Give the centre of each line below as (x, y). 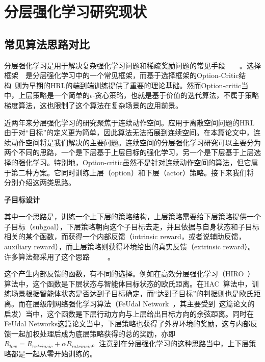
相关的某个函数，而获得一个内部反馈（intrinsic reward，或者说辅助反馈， (125, 236)
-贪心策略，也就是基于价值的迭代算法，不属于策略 (176, 95)
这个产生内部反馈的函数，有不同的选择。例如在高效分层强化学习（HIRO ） (129, 274)
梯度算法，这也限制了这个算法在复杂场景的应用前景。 (93, 105)
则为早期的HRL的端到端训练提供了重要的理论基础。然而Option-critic (128, 85)
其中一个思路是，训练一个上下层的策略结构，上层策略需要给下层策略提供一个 (132, 216)
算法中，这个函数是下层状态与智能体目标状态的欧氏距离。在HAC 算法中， (128, 283)
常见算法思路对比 (47, 44)
